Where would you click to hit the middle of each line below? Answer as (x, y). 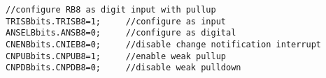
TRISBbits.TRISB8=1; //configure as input (116, 21)
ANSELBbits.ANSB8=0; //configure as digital (121, 33)
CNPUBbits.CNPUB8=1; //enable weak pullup (116, 56)
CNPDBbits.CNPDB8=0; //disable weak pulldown (123, 68)
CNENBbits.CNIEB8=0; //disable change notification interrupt (164, 44)
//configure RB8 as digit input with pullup (111, 10)
